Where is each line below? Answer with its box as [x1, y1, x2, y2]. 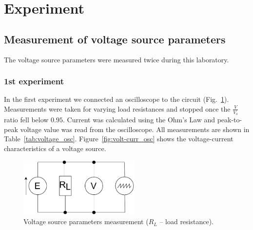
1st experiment [4, 75, 64, 87]
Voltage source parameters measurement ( [23, 216, 149, 227]
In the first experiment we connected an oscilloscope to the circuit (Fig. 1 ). [4, 94, 229, 104]
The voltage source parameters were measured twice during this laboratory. [4, 54, 229, 64]
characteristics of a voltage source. [4, 143, 106, 153]
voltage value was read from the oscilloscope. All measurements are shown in [20, 124, 250, 134]
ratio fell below [4, 115, 49, 125]
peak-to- [217, 115, 242, 125]
